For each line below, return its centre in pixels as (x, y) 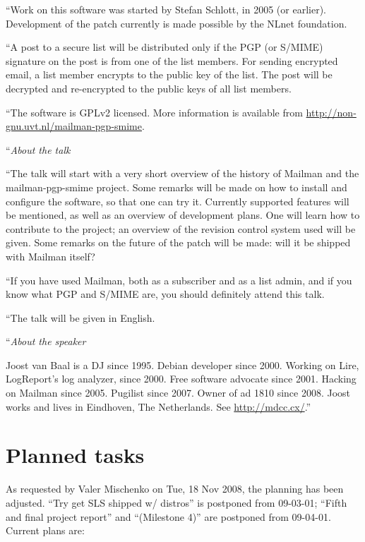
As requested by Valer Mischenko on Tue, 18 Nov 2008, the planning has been (175, 489)
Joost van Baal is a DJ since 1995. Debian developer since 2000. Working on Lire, (182, 365)
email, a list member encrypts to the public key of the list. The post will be (169, 74)
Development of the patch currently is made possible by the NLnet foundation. (176, 23)
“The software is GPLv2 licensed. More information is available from (154, 112)
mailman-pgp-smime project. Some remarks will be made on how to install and (176, 187)
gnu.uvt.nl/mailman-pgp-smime (74, 126)
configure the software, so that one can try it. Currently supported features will (178, 201)
